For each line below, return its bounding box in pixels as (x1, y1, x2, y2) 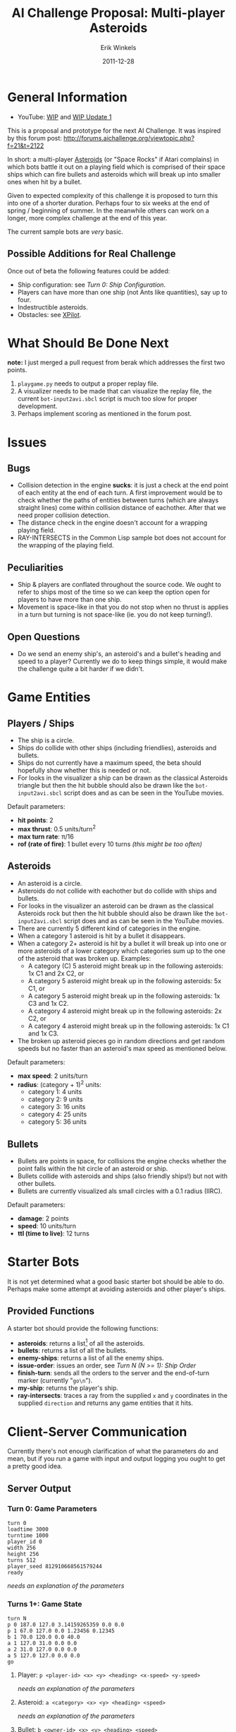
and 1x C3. (27, 1029, 59, 1038)
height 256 (7, 1550, 39, 1558)
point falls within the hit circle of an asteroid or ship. (17, 1164, 168, 1173)
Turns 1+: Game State (7, 1598, 82, 1608)
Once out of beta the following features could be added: (7, 266, 170, 275)
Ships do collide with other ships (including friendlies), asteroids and (17, 744, 217, 752)
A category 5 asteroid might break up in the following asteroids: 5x (27, 976, 222, 985)
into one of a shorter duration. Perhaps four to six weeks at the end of (7, 198, 210, 207)
